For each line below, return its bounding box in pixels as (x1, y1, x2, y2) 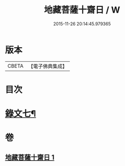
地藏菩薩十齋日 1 (5, 153, 55, 161)
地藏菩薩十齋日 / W (43, 4, 121, 16)
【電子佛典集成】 (28, 63, 67, 70)
